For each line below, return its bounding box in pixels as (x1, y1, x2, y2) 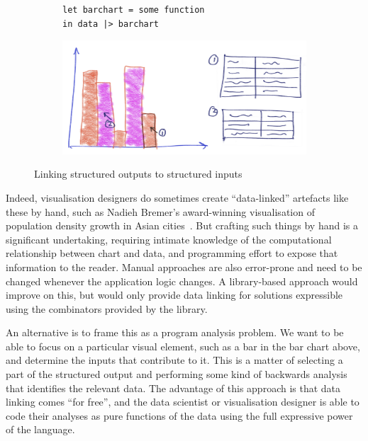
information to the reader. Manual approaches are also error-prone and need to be (6, 259, 362, 274)
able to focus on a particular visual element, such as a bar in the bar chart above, (6, 338, 360, 353)
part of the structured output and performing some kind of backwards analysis (6, 367, 347, 382)
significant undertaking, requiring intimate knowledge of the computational (6, 231, 332, 246)
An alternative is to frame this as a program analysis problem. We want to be (6, 325, 344, 340)
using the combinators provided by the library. (6, 301, 208, 316)
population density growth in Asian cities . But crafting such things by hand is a (6, 218, 359, 233)
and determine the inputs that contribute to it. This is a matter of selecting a (6, 353, 343, 367)
